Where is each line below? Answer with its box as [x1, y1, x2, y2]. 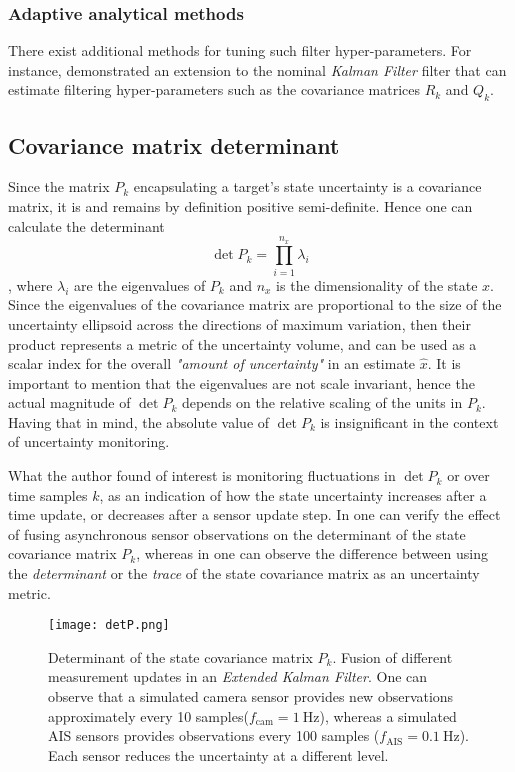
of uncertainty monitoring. [8, 431, 170, 452]
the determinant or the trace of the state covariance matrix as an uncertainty [8, 563, 480, 584]
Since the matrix [8, 176, 110, 197]
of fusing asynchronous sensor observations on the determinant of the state [8, 523, 466, 544]
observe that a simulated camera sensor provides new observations [48, 686, 454, 707]
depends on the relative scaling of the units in [181, 392, 463, 413]
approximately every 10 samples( [48, 705, 249, 726]
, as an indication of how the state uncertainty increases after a [99, 484, 487, 505]
